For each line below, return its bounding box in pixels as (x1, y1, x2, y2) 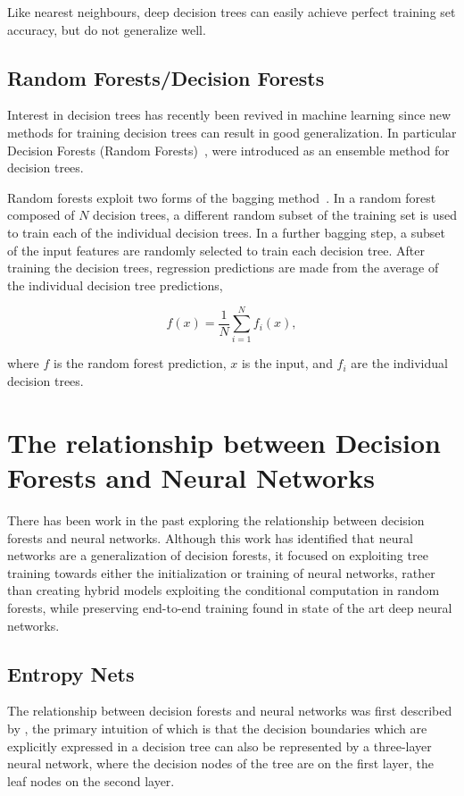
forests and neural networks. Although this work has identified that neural (7, 528, 413, 547)
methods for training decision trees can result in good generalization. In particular (7, 122, 457, 141)
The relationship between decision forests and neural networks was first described (7, 701, 452, 720)
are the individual (351, 354, 448, 373)
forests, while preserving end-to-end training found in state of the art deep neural (7, 598, 452, 616)
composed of (7, 205, 75, 224)
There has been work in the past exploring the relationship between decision (7, 510, 425, 529)
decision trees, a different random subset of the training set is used (93, 205, 457, 224)
